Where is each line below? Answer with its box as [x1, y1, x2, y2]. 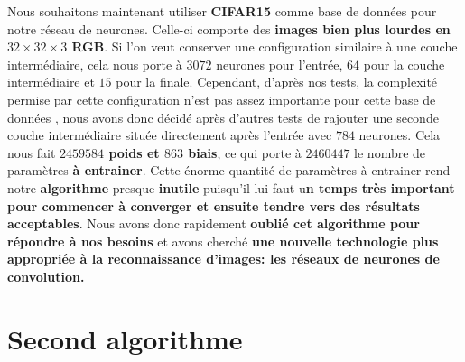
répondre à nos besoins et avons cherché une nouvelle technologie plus [7, 231, 439, 250]
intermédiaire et [7, 72, 95, 91]
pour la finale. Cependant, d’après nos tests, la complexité [116, 72, 438, 91]
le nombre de [354, 143, 426, 162]
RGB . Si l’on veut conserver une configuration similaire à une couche [71, 37, 458, 56]
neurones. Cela [358, 125, 441, 144]
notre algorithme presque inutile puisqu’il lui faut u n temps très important [7, 178, 455, 197]
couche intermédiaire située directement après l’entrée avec [7, 125, 332, 144]
